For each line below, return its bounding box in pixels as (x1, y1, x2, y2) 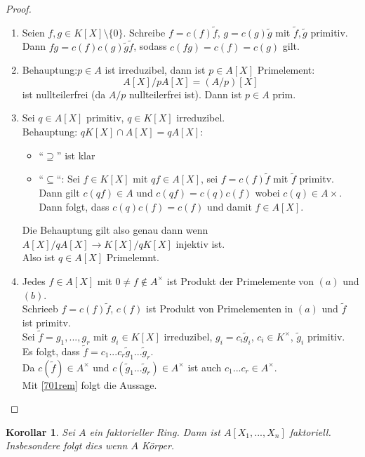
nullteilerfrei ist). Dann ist (129, 86, 242, 101)
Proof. (6, 1, 32, 15)
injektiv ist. (175, 236, 225, 251)
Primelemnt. (106, 250, 159, 265)
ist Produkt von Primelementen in (145, 301, 293, 316)
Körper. (141, 438, 175, 453)
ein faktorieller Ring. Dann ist (89, 424, 220, 439)
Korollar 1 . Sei (6, 424, 75, 439)
